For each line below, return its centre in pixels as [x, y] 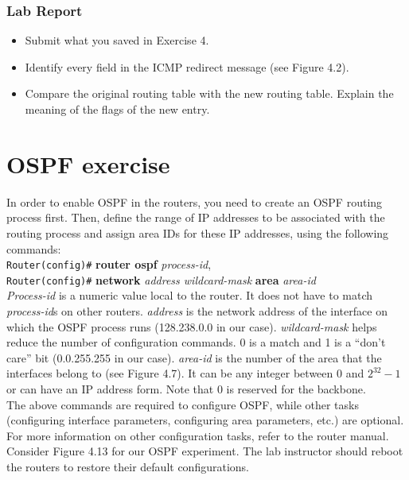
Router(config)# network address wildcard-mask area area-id [161, 279]
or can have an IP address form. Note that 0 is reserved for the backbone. [186, 388]
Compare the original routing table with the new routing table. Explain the [209, 93]
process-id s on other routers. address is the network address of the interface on [197, 311]
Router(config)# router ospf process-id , [109, 264]
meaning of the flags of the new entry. [117, 109]
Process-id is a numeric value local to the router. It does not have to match [190, 295]
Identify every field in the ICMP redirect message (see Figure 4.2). [187, 66]
